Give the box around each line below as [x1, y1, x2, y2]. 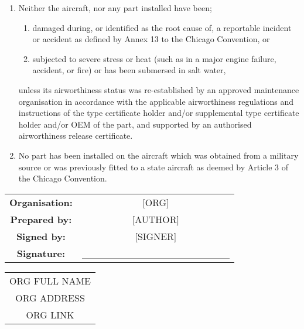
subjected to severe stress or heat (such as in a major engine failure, [32, 52, 276, 64]
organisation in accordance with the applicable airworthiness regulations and [18, 95, 293, 107]
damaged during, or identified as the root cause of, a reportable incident [32, 21, 292, 33]
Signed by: [16, 229, 66, 243]
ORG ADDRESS [15, 290, 85, 304]
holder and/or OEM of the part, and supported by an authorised [18, 118, 252, 130]
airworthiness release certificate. [18, 129, 133, 142]
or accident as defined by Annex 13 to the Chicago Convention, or [32, 33, 270, 45]
